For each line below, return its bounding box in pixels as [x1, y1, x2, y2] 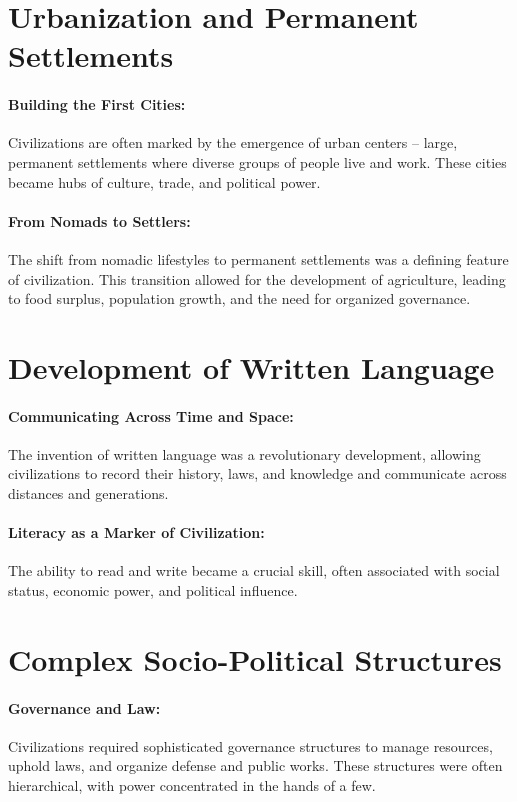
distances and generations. [8, 483, 169, 504]
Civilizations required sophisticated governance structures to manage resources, [8, 735, 493, 756]
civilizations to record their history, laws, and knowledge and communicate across [8, 463, 507, 484]
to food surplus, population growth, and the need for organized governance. [8, 288, 471, 309]
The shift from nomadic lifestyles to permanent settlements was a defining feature [8, 248, 509, 269]
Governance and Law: [8, 697, 161, 718]
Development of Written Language [8, 346, 495, 387]
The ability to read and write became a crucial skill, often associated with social [8, 560, 500, 581]
